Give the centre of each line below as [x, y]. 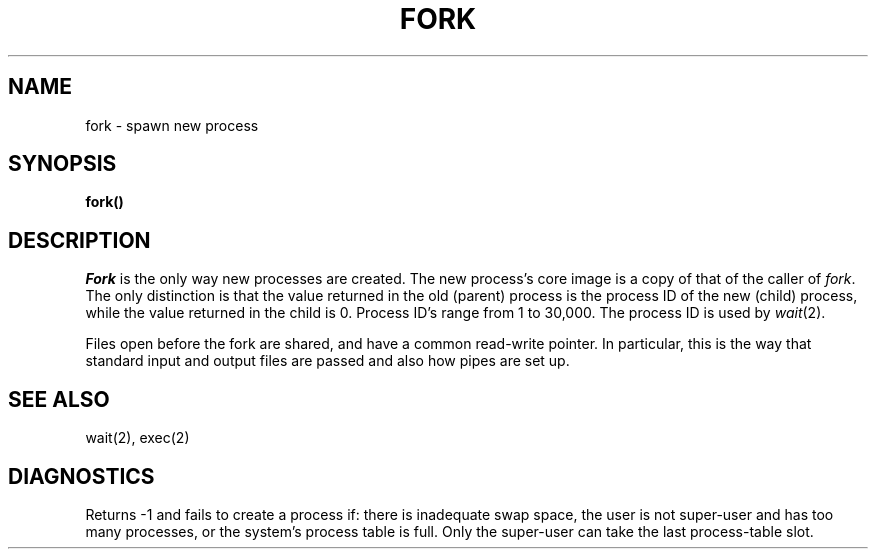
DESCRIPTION [79, 240]
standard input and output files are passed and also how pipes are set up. [327, 361]
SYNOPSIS [62, 164]
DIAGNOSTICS [81, 476]
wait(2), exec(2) [137, 438]
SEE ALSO [59, 399]
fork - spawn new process [172, 125]
